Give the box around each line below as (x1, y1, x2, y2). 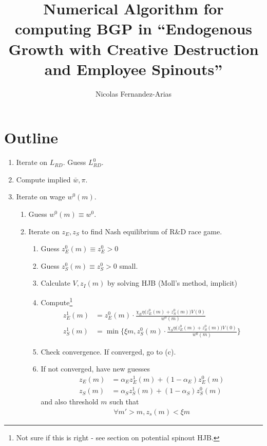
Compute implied (16, 174, 71, 184)
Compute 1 (41, 295, 73, 307)
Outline (4, 127, 59, 148)
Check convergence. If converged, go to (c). (41, 346, 176, 357)
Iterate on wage (16, 191, 65, 202)
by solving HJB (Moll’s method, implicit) (107, 277, 238, 288)
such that (109, 396, 139, 407)
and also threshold (41, 396, 99, 407)
